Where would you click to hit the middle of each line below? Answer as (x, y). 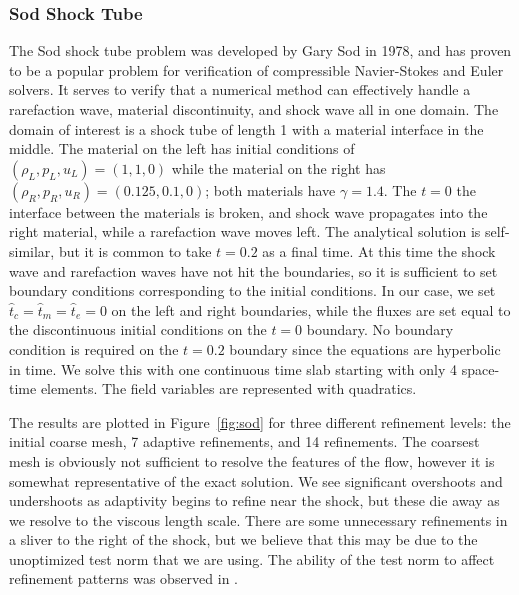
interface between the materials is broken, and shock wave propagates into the (248, 211)
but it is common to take (135, 250)
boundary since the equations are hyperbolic (365, 348)
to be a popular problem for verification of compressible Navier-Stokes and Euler (256, 69)
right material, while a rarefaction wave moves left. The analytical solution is (245, 231)
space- (480, 368)
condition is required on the (94, 348)
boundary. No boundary (380, 329)
